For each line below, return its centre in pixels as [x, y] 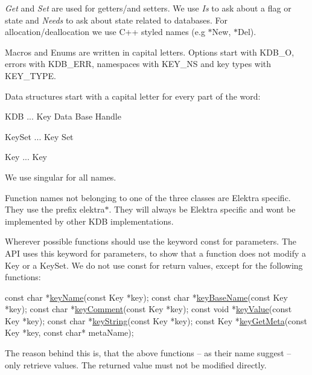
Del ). [247, 32]
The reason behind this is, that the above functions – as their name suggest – [148, 353]
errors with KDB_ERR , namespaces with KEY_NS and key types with [138, 64]
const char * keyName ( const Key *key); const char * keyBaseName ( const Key [146, 297]
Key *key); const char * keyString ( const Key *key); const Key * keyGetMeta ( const [156, 320]
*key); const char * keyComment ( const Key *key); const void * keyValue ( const [148, 309]
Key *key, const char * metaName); [69, 332]
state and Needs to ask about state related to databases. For [116, 20]
